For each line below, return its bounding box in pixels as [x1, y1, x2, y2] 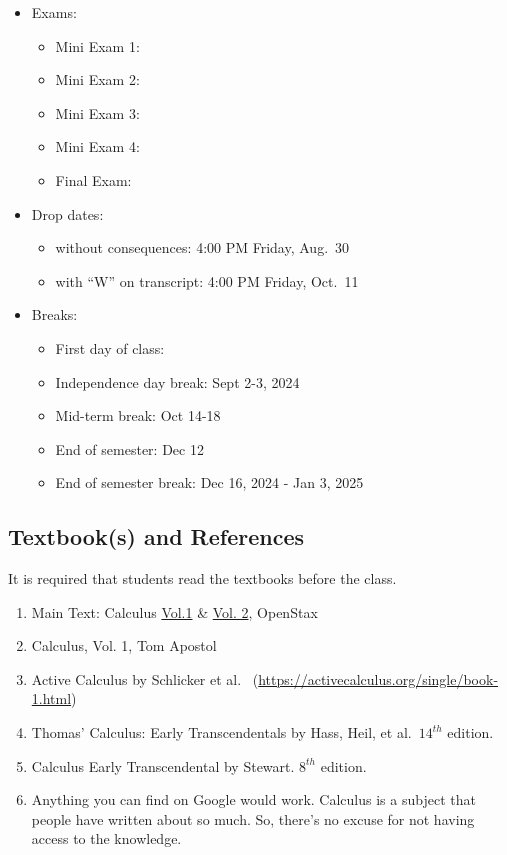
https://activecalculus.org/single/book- [258, 668, 499, 689]
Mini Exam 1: [55, 35, 140, 56]
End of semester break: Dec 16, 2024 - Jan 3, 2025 [55, 472, 364, 493]
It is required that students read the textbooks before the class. [8, 568, 397, 589]
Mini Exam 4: [55, 136, 140, 157]
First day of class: [55, 337, 165, 358]
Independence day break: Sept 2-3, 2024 [55, 371, 300, 392]
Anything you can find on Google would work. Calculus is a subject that [31, 789, 476, 810]
